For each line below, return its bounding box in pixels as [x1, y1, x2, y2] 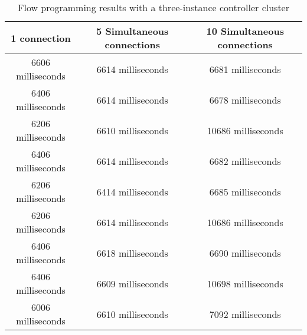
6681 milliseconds [209, 62, 281, 76]
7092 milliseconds [209, 307, 281, 321]
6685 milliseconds [209, 184, 281, 198]
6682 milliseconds [209, 154, 281, 168]
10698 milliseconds [207, 276, 283, 290]
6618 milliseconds [96, 246, 168, 260]
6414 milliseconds [96, 184, 168, 198]
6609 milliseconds [96, 276, 168, 290]
